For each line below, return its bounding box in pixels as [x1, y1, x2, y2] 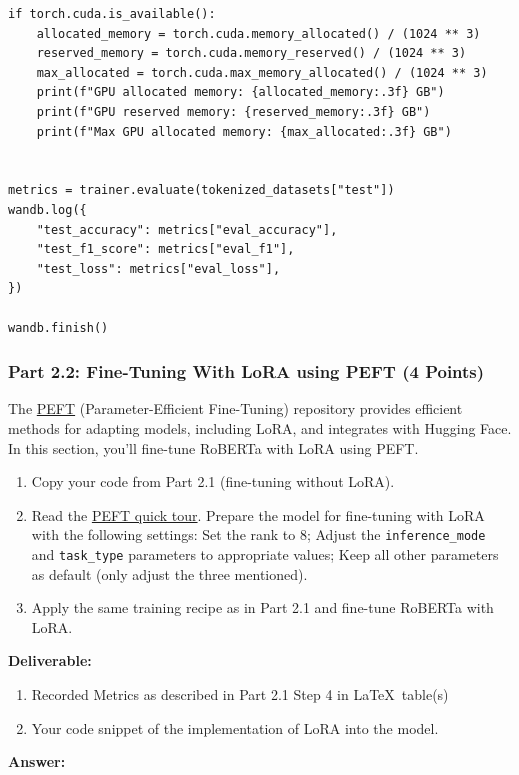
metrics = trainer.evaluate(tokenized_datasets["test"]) [8, 183, 395, 198]
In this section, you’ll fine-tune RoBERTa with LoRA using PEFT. [8, 437, 419, 458]
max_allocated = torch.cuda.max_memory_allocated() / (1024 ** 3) [36, 65, 488, 80]
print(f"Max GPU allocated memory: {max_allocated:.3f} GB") [36, 124, 452, 139]
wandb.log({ [8, 202, 87, 217]
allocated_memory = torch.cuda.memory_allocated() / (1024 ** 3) [36, 26, 481, 41]
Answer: [8, 751, 66, 772]
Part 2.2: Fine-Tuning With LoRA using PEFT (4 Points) [8, 359, 485, 384]
